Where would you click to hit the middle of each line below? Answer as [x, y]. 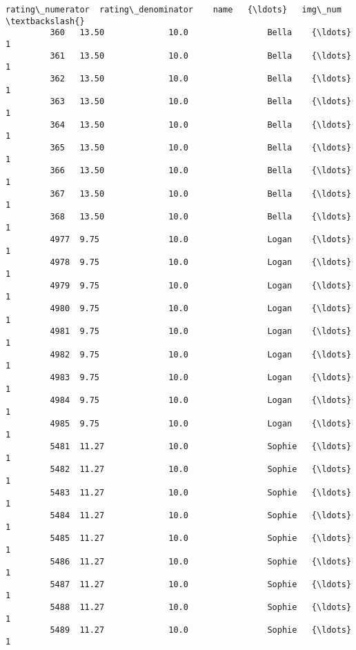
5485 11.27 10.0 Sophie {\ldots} [201, 539]
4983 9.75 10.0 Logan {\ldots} [201, 377]
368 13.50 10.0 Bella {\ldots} [201, 216]
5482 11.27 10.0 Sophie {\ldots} [201, 470]
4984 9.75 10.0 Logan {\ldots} [201, 401]
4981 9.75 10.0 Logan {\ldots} [201, 332]
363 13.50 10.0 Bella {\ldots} [201, 102]
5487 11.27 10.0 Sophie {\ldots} [201, 584]
